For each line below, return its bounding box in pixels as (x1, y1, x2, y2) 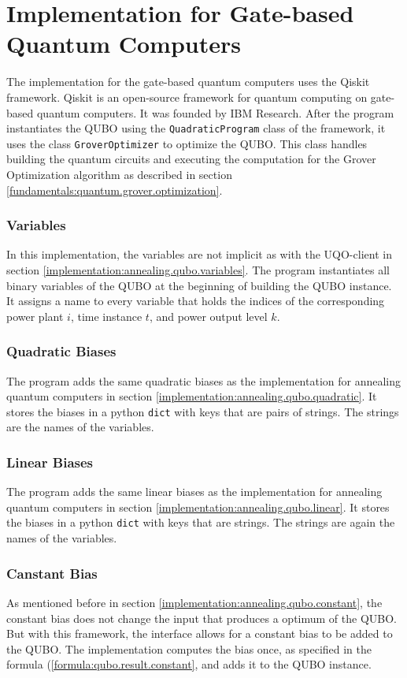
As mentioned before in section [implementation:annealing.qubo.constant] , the (6, 594, 383, 610)
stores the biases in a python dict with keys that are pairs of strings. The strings (6, 403, 399, 419)
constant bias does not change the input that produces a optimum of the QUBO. (6, 609, 397, 626)
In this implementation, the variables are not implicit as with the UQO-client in (6, 246, 392, 263)
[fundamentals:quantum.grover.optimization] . (6, 181, 223, 198)
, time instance (70, 307, 142, 324)
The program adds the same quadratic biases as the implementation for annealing (6, 372, 401, 389)
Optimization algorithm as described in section (6, 166, 232, 182)
